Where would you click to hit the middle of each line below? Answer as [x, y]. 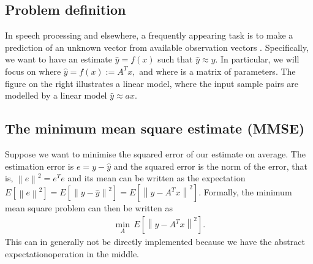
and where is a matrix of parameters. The [217, 71]
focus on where [33, 71]
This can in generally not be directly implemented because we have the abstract [155, 242]
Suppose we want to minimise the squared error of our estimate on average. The [155, 153]
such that [175, 59]
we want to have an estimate [59, 59]
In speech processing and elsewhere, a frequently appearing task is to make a [149, 35]
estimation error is [40, 166]
